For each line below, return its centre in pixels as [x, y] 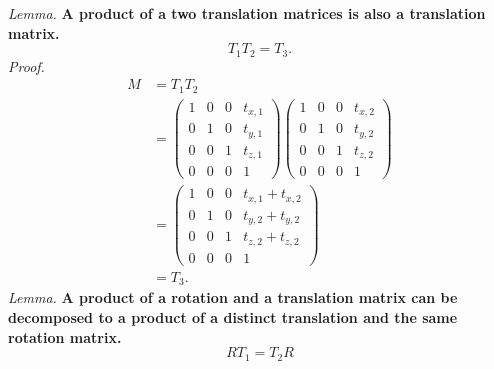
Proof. [26, 65]
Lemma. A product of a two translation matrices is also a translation [247, 13]
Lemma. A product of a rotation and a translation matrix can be [233, 297]
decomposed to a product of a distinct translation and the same [233, 316]
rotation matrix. [65, 336]
